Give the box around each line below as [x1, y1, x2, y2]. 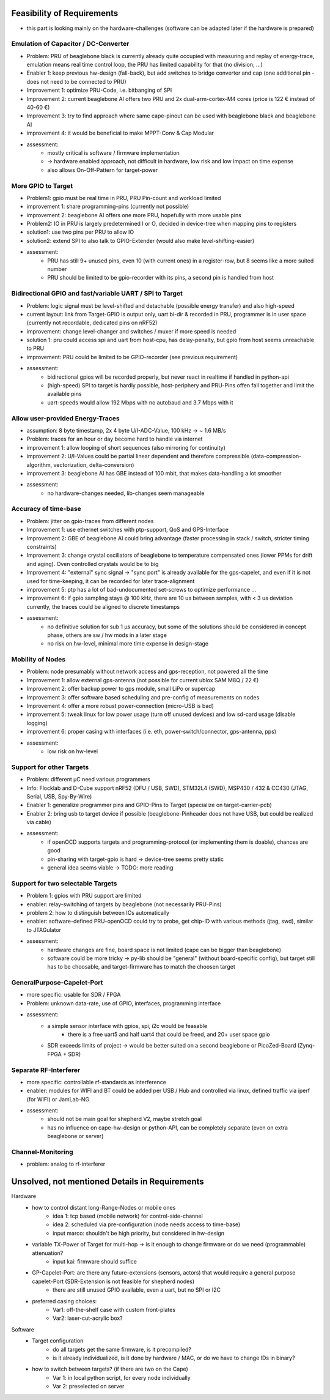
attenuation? [32, 1249, 64, 1257]
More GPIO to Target [11, 181, 73, 190]
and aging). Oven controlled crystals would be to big [26, 560, 159, 567]
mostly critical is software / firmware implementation [47, 149, 180, 156]
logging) [26, 719, 48, 726]
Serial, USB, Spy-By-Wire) [26, 792, 92, 800]
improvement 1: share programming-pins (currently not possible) [26, 203, 189, 210]
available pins [47, 390, 82, 398]
